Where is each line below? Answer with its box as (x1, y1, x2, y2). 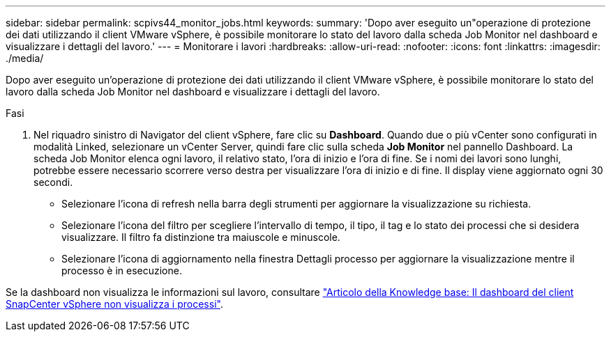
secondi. (33, 176, 73, 188)
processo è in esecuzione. (61, 265, 182, 276)
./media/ (6, 52, 44, 64)
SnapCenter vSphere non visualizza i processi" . (6, 298, 223, 310)
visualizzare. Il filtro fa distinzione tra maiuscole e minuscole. (61, 231, 340, 243)
